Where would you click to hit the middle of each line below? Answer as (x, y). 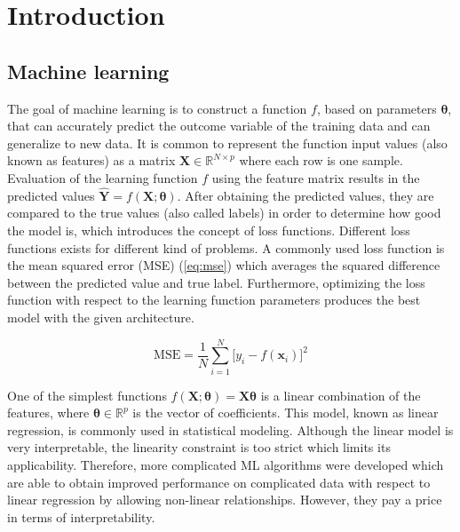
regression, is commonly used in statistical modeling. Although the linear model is (230, 429)
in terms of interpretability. (81, 516)
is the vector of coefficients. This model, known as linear (286, 413)
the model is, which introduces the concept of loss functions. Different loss (209, 230)
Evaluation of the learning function (103, 177)
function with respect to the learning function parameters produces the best (214, 300)
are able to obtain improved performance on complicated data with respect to (219, 482)
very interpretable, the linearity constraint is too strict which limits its (199, 447)
